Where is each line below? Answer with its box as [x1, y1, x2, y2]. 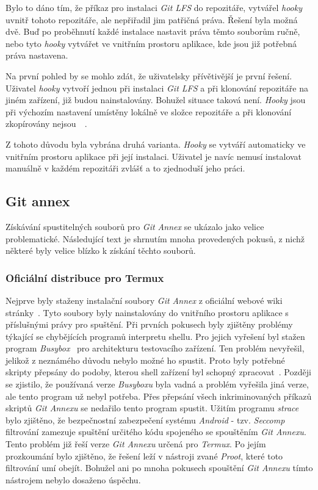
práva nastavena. [5, 49, 68, 62]
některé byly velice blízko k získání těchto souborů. [5, 244, 196, 257]
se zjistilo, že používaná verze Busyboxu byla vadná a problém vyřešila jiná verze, [5, 378, 309, 391]
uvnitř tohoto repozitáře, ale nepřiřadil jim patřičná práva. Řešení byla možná [5, 13, 298, 26]
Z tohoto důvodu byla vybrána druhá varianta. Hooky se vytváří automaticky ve [5, 137, 306, 150]
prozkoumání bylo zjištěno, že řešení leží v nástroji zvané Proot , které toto [5, 449, 283, 462]
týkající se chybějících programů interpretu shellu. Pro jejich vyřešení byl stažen [5, 330, 305, 342]
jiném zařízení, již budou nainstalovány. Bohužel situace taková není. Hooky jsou [5, 93, 306, 106]
